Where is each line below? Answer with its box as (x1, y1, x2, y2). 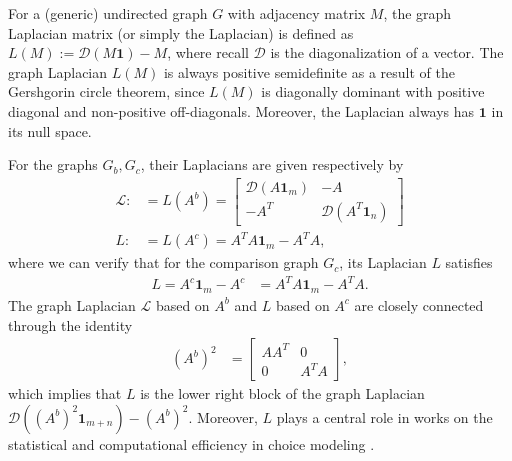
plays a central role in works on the (276, 406, 493, 427)
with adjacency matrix (227, 3, 366, 23)
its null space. (8, 120, 92, 141)
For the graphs (8, 154, 98, 175)
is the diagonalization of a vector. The (270, 42, 504, 63)
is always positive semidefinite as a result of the (163, 61, 455, 82)
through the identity (8, 314, 133, 335)
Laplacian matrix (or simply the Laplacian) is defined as (8, 22, 354, 43)
